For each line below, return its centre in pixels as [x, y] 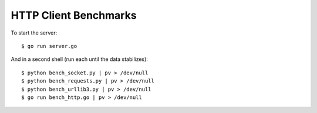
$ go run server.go [49, 46]
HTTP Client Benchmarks [74, 15]
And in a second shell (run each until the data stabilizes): [79, 59]
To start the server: [34, 33]
